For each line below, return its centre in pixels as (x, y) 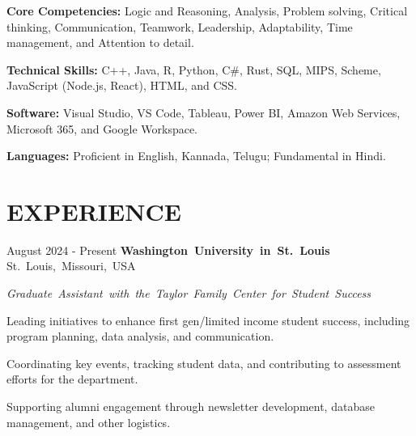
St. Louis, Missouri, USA (71, 266)
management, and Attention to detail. (100, 42)
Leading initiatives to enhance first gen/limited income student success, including (208, 320)
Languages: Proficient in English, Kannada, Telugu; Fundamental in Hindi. (196, 156)
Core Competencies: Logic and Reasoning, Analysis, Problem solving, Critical (207, 11)
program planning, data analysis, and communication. (140, 336)
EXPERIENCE (94, 211)
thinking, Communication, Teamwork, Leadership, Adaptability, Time (180, 26)
